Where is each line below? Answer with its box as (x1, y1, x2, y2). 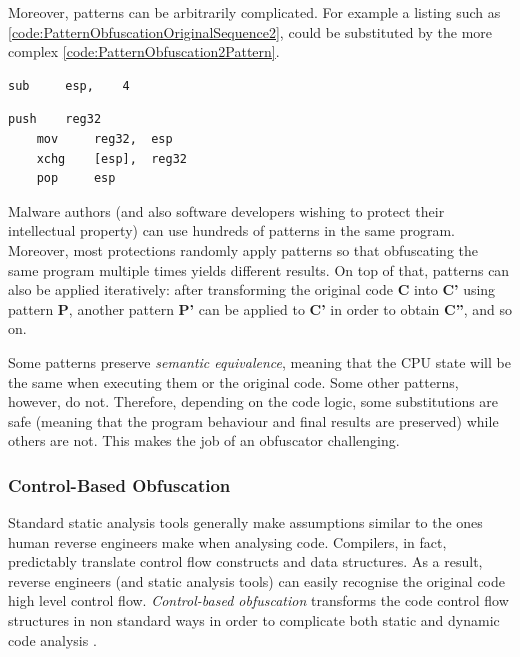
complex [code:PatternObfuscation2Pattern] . (8, 41, 280, 62)
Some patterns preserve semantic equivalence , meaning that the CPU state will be (8, 351, 511, 372)
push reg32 (8, 112, 102, 127)
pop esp (36, 171, 116, 186)
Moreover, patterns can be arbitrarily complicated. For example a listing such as (8, 2, 501, 22)
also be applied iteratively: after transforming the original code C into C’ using (8, 279, 496, 300)
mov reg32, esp (36, 131, 173, 146)
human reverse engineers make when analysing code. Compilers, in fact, (8, 531, 447, 552)
